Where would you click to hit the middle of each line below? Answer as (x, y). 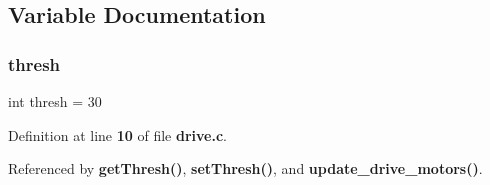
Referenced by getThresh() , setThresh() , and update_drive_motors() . (245, 168)
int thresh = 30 (55, 101)
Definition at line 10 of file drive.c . (118, 134)
